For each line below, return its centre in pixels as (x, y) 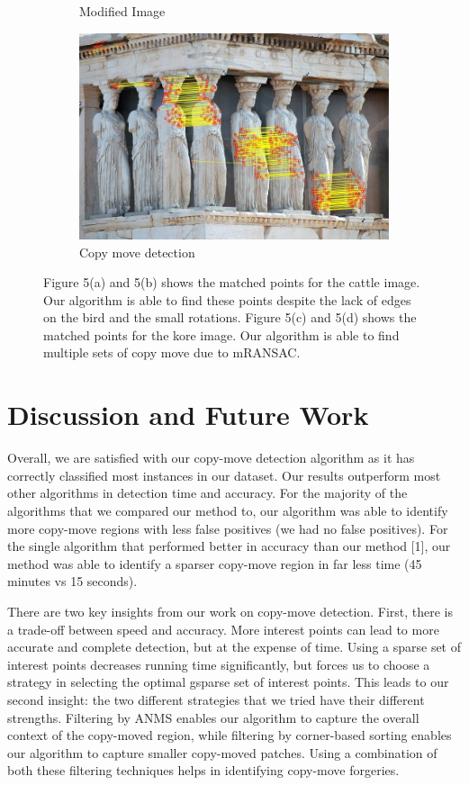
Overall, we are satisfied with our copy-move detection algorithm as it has (211, 458)
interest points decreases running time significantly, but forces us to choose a (219, 664)
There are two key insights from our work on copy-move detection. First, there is (230, 611)
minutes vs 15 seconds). (72, 581)
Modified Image (122, 11)
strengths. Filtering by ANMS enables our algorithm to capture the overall (213, 717)
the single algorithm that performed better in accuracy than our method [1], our (229, 546)
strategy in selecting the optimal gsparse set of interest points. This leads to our (228, 682)
